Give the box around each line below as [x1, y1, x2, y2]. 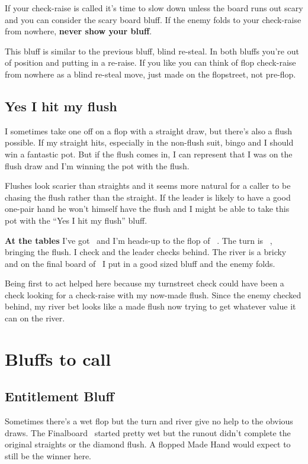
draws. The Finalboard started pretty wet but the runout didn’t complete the [5, 426, 291, 439]
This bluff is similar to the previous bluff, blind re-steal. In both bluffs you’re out [5, 44, 299, 57]
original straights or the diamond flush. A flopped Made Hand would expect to [5, 438, 291, 450]
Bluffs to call [5, 346, 111, 370]
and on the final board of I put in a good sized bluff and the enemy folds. [5, 257, 275, 269]
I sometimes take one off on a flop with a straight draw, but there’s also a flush [5, 124, 293, 137]
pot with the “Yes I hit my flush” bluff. [5, 214, 147, 226]
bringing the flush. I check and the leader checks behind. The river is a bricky [5, 246, 287, 258]
